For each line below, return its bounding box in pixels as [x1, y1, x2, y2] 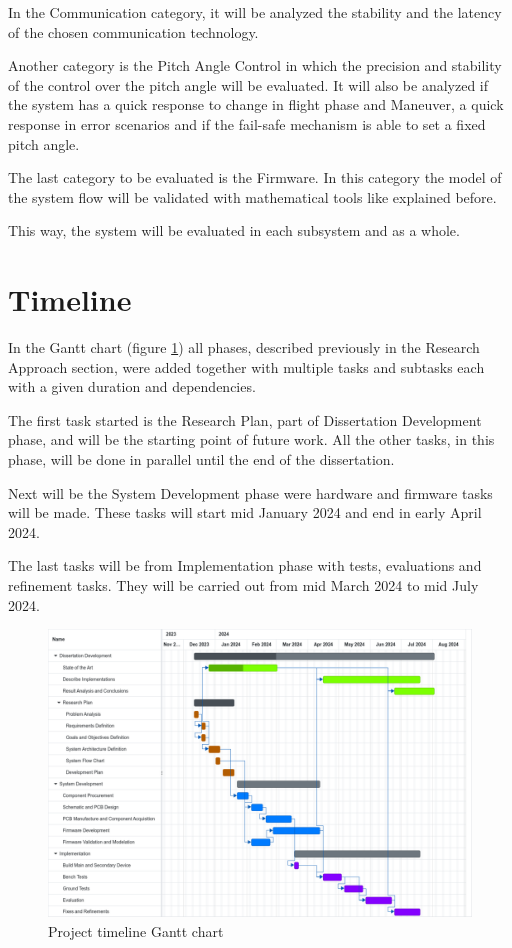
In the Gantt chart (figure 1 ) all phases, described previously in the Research [8, 337, 480, 358]
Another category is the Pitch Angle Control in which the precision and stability [8, 55, 502, 76]
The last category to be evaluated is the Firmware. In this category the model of [8, 167, 502, 188]
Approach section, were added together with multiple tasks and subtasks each [8, 356, 485, 377]
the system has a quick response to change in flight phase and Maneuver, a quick [8, 94, 504, 115]
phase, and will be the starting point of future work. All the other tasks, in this [8, 429, 495, 450]
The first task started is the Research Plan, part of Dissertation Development [8, 409, 482, 430]
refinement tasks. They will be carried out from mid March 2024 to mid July [8, 575, 479, 595]
